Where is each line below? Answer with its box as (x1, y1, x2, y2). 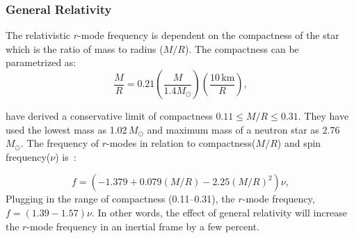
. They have (298, 109, 349, 122)
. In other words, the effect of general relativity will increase (91, 205, 347, 219)
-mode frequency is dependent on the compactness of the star (78, 28, 339, 42)
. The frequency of (21, 136, 99, 150)
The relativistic (6, 28, 71, 42)
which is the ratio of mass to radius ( (6, 41, 163, 56)
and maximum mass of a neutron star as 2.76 (147, 122, 340, 136)
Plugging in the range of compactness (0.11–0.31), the (6, 191, 235, 206)
